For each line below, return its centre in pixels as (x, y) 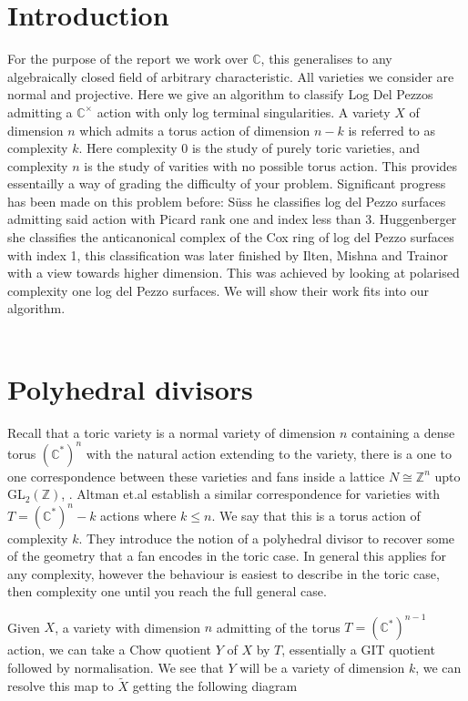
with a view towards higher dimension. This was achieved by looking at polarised (234, 273)
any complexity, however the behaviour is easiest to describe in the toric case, (224, 573)
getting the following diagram (215, 685)
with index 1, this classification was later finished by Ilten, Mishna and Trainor (228, 254)
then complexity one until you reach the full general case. (167, 591)
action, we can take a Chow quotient (109, 650)
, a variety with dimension (128, 627)
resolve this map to (61, 685)
